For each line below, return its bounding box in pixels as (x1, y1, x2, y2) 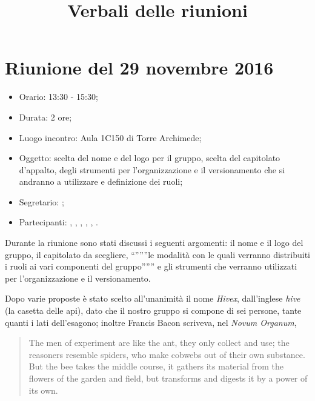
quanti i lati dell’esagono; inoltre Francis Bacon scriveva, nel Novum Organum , (5, 316, 297, 328)
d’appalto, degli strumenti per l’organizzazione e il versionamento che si (19, 163, 285, 176)
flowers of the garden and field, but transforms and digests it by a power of (28, 372, 308, 384)
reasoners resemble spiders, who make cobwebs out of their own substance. (28, 348, 305, 360)
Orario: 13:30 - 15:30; (19, 90, 98, 103)
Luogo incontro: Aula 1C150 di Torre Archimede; (19, 131, 202, 144)
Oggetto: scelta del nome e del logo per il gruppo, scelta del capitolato (19, 151, 280, 164)
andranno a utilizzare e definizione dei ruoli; (19, 175, 183, 188)
